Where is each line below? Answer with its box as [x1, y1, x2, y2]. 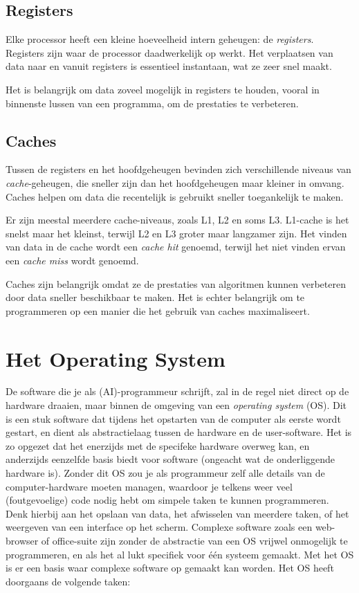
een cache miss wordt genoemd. [6, 253, 139, 267]
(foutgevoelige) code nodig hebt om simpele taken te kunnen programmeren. [6, 493, 329, 507]
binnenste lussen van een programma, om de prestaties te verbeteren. [6, 95, 299, 110]
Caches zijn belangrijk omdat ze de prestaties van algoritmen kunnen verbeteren [6, 276, 346, 291]
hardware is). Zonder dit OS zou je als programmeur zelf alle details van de [6, 466, 325, 480]
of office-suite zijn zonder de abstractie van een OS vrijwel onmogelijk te [41, 533, 348, 547]
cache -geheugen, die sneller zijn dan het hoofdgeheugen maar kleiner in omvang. [6, 175, 344, 190]
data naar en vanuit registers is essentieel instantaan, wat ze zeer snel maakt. [6, 59, 332, 73]
